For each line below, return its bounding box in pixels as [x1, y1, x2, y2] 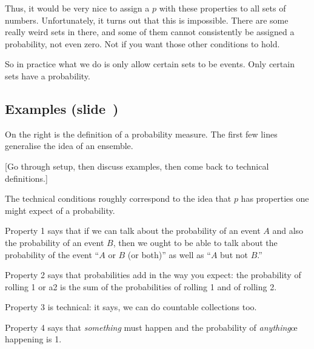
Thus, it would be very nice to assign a [5, 2, 150, 14]
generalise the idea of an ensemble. [5, 139, 133, 152]
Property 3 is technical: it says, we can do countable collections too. [5, 301, 257, 313]
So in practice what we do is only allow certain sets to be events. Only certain [5, 58, 295, 70]
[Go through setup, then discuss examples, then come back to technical [5, 159, 269, 172]
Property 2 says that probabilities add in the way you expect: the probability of [5, 268, 301, 281]
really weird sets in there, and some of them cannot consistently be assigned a [5, 25, 295, 38]
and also [272, 224, 304, 237]
